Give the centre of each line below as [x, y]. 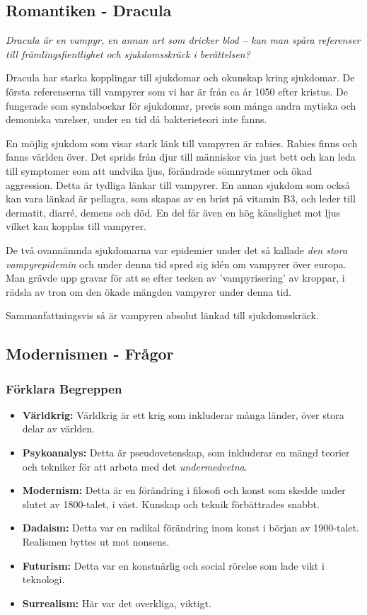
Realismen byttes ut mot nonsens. [96, 542]
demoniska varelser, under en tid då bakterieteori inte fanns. [136, 119]
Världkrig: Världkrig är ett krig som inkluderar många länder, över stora [183, 414]
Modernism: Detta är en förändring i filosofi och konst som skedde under [184, 490]
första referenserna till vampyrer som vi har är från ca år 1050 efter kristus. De [177, 91]
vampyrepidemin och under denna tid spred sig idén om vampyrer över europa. [176, 264]
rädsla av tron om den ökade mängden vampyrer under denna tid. [148, 291]
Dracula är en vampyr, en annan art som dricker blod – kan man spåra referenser [183, 40]
